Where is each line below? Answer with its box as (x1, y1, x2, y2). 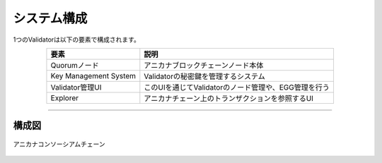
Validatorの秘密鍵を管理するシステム (144, 71, 265, 81)
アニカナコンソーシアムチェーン (13, 140, 105, 148)
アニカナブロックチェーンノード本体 (144, 60, 264, 70)
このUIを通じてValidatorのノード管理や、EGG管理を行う (144, 82, 330, 92)
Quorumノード (50, 60, 99, 70)
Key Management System (50, 71, 137, 80)
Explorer (50, 92, 79, 102)
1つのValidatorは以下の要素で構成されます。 (13, 35, 141, 44)
